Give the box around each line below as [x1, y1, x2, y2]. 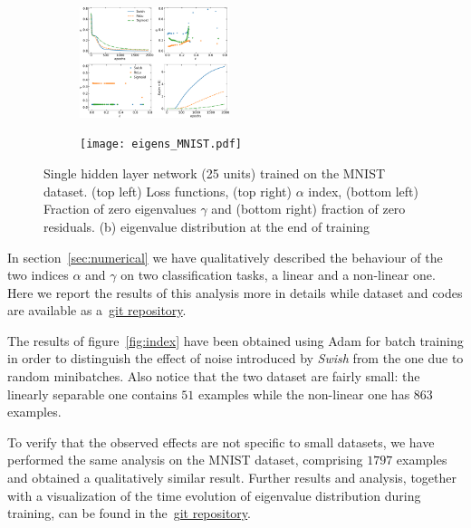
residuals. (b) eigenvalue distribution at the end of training [43, 216, 370, 235]
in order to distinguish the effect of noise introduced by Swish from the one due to [7, 349, 464, 368]
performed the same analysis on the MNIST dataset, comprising [7, 450, 363, 469]
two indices [7, 265, 69, 284]
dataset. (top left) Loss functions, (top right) [43, 181, 292, 200]
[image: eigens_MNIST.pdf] [80, 138, 242, 151]
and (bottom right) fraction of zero [211, 199, 406, 218]
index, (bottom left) [308, 181, 418, 200]
